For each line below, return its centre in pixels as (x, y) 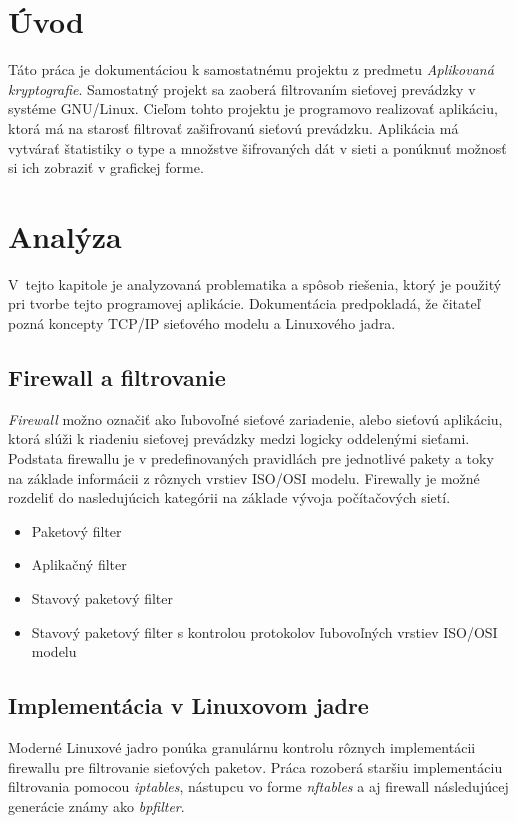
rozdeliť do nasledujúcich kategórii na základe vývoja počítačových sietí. (229, 497)
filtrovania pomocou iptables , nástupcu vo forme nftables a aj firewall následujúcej (258, 786)
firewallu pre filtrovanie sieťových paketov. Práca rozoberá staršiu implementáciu (255, 766)
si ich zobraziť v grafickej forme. (106, 167)
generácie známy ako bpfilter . (96, 805)
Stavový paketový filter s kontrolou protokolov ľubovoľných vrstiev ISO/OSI (264, 631)
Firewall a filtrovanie (117, 376)
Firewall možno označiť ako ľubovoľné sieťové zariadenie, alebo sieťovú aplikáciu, (255, 418)
